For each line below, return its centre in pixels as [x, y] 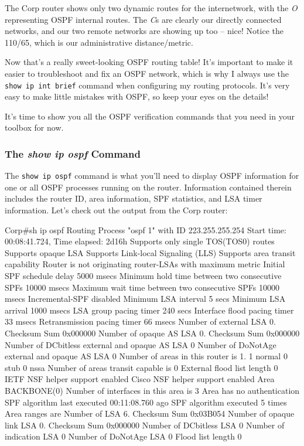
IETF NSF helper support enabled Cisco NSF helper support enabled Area [140, 379]
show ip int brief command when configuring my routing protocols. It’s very [147, 85]
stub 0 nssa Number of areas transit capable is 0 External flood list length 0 [141, 367]
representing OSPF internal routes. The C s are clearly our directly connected [143, 19]
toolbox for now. [34, 127]
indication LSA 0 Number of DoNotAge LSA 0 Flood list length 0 [123, 436]
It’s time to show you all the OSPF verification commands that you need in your [150, 116]
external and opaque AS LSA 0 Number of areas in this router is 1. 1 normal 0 [146, 356]
